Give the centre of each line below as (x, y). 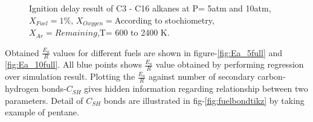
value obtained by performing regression (230, 64)
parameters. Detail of (44, 100)
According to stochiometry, (164, 20)
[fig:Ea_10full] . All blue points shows (73, 64)
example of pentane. (42, 112)
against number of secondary (202, 76)
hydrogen (22, 88)
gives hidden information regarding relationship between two (196, 88)
